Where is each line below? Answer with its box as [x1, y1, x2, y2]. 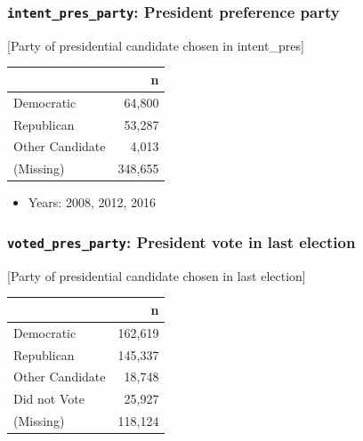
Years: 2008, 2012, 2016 [28, 193, 157, 212]
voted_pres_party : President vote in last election [7, 230, 356, 253]
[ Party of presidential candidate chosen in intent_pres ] [7, 36, 304, 54]
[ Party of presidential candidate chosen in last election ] [7, 266, 306, 285]
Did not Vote [13, 389, 85, 408]
